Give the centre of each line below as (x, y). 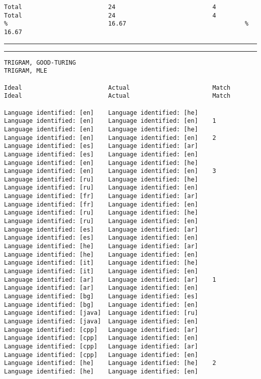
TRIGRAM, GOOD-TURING (40, 62)
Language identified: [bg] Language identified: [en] (101, 305)
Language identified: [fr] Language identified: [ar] (101, 196)
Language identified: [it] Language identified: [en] (101, 271)
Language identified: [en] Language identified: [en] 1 (110, 121)
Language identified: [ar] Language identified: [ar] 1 (110, 279)
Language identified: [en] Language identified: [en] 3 (110, 171)
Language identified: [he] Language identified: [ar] (101, 246)
